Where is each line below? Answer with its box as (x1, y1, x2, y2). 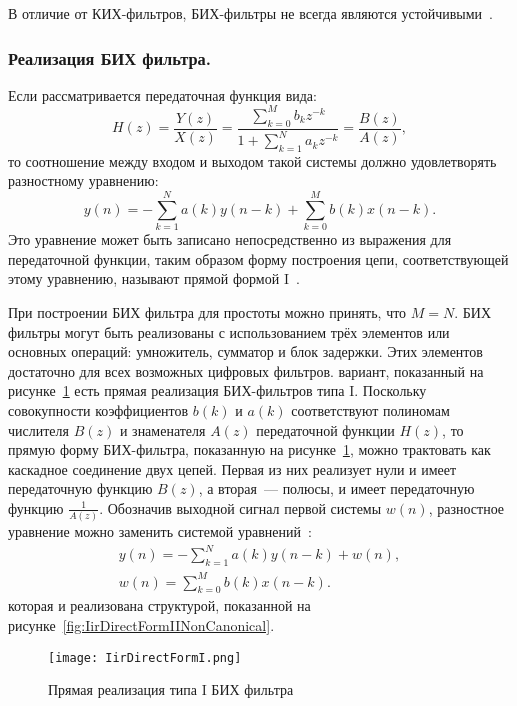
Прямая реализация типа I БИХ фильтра (48, 679, 294, 700)
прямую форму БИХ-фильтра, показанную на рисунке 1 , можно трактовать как (8, 439, 491, 460)
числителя (8, 419, 69, 440)
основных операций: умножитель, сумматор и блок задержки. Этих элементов (8, 341, 483, 362)
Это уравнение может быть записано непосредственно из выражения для (8, 229, 452, 250)
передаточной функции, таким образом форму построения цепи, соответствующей (8, 248, 509, 269)
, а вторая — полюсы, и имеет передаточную (198, 478, 475, 499)
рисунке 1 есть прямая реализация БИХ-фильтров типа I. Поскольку (8, 380, 427, 401)
